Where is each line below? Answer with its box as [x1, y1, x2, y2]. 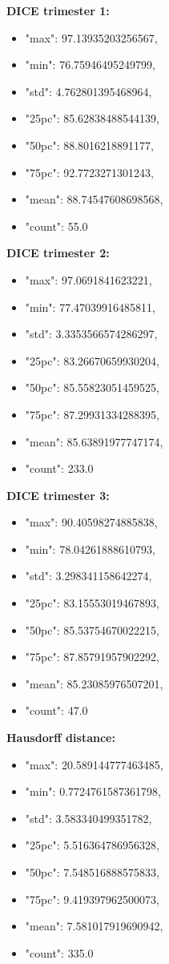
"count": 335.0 [25, 944, 94, 961]
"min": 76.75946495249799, [25, 56, 155, 73]
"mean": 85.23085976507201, [25, 675, 163, 692]
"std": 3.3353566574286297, [25, 325, 158, 342]
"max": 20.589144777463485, [25, 756, 163, 772]
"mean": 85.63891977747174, [25, 433, 163, 450]
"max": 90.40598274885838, [25, 514, 158, 530]
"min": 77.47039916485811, [25, 298, 155, 315]
